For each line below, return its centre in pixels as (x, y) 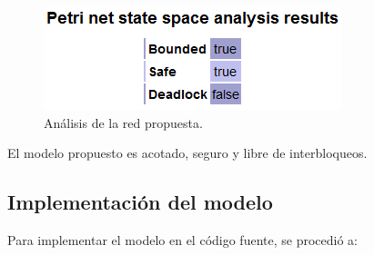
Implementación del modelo (140, 202)
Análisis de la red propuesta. (123, 122)
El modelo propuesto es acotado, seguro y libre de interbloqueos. (187, 153)
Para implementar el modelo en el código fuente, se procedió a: (182, 239)
